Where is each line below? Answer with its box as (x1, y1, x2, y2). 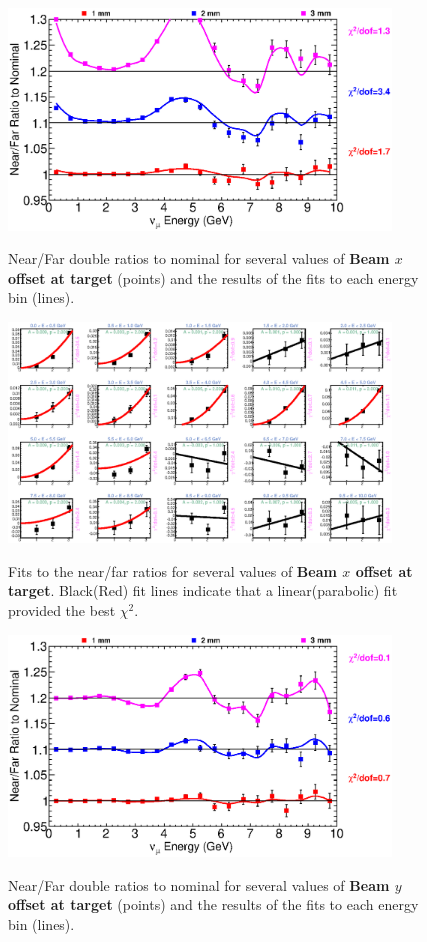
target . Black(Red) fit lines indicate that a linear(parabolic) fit (8, 580, 398, 601)
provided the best (8, 599, 116, 620)
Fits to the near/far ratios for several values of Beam (8, 560, 337, 581)
